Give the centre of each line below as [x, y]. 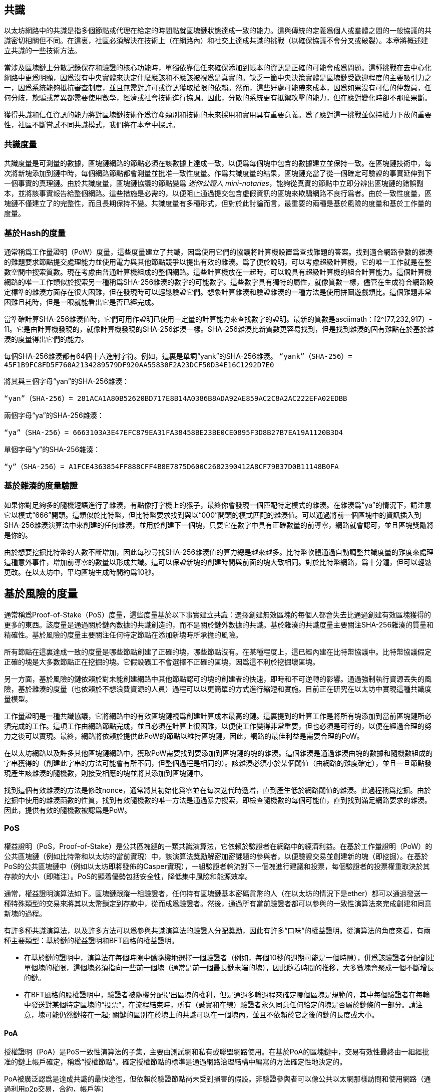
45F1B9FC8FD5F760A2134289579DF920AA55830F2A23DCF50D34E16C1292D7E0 [139, 365]
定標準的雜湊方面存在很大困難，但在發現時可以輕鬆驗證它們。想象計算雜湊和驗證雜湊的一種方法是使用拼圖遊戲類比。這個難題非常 [218, 292]
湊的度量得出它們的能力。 [46, 339]
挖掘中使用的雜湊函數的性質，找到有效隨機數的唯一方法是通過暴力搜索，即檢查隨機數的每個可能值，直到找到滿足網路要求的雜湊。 [218, 800]
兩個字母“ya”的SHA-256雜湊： [54, 415]
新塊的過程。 [25, 914]
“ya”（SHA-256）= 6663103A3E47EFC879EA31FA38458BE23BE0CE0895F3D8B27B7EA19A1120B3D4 [174, 432]
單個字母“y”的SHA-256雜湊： [52, 449]
